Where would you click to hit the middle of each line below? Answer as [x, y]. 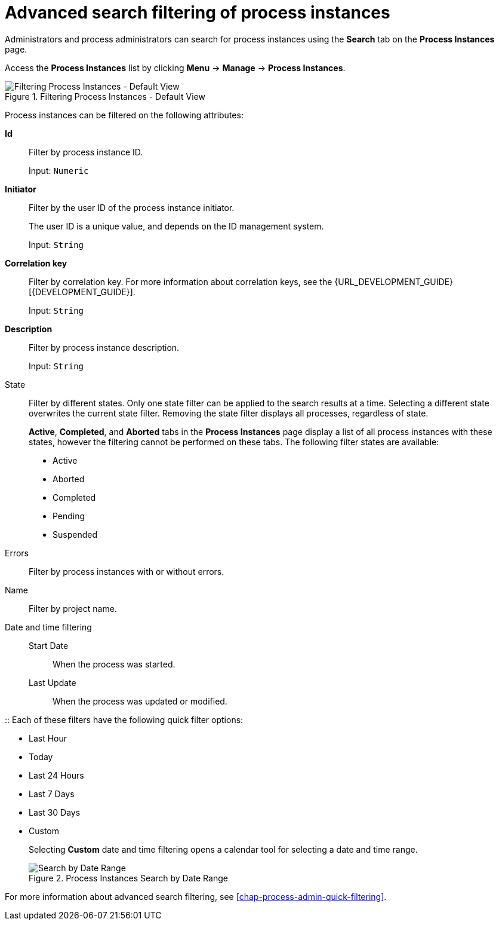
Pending [69, 516]
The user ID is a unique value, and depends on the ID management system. [176, 226]
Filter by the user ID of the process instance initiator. [132, 207]
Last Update [53, 682]
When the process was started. [114, 664]
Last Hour [48, 738]
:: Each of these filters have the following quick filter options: [124, 719]
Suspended [75, 534]
